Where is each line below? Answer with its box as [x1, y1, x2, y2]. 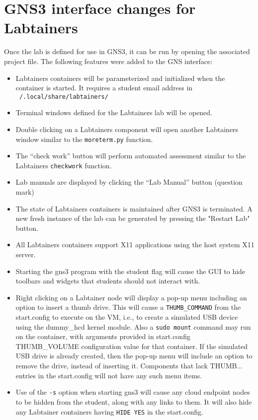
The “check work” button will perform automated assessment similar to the [15, 150, 246, 161]
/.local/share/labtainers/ [19, 93, 108, 100]
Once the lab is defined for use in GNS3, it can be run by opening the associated [4, 46, 250, 57]
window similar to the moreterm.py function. [15, 134, 153, 144]
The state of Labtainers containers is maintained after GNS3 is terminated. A [15, 203, 253, 213]
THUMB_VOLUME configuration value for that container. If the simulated [15, 341, 248, 351]
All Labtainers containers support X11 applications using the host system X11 [15, 239, 255, 250]
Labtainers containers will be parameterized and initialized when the [15, 72, 225, 83]
